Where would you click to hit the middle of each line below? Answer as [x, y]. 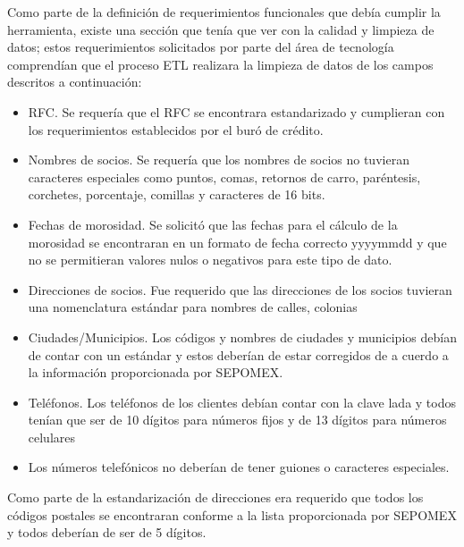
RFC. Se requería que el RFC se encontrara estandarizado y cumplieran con [236, 111]
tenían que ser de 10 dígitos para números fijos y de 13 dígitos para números [237, 420]
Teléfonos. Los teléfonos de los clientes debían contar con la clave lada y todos [242, 402]
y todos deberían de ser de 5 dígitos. [107, 532]
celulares [52, 437]
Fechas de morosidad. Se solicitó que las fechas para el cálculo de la [213, 224]
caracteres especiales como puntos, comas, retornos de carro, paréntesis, [224, 177]
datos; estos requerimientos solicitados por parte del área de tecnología [201, 47]
